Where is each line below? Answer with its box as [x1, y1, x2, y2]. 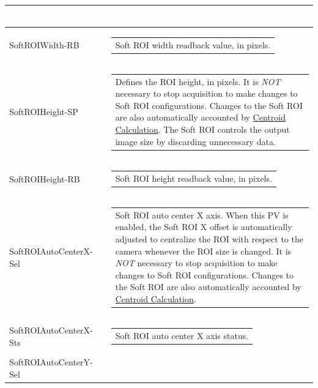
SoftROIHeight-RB [9, 172, 80, 185]
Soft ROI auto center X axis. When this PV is [115, 208, 289, 221]
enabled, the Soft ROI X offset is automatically [115, 220, 292, 233]
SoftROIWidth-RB [9, 39, 79, 51]
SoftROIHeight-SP [9, 105, 78, 118]
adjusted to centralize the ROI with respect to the [115, 232, 303, 245]
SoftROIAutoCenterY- [9, 356, 93, 368]
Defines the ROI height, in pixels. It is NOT [115, 75, 281, 88]
